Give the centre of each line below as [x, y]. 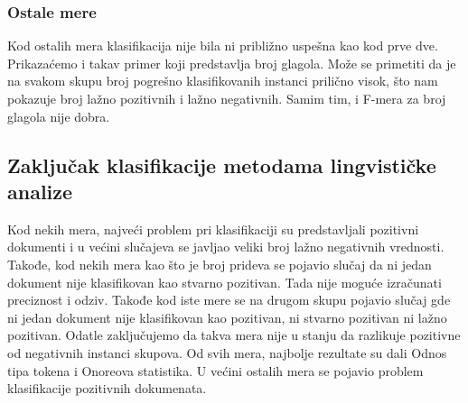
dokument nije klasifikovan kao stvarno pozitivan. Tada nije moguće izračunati [225, 282]
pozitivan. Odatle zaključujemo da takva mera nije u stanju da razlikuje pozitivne [234, 335]
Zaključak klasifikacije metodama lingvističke [222, 165]
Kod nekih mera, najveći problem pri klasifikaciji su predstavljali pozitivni [213, 229]
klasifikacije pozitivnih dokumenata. [107, 388]
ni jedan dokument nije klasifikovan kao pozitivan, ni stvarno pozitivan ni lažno [227, 317]
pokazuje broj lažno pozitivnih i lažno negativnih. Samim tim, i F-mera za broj [227, 98]
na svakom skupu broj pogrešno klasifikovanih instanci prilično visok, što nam [223, 81]
